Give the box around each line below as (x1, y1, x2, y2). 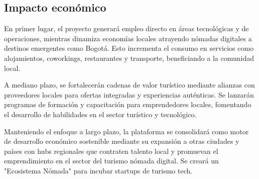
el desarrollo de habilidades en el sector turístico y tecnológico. (4, 109, 197, 119)
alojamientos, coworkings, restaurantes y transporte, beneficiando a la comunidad (4, 52, 254, 63)
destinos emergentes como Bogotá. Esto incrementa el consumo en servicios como (4, 43, 254, 53)
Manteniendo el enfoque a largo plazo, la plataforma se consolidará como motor (4, 126, 249, 136)
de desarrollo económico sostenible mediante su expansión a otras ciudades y (4, 136, 239, 146)
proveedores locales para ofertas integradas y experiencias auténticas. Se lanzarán (4, 89, 254, 100)
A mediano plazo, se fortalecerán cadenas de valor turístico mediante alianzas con (4, 79, 255, 90)
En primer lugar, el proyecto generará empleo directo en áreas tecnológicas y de (4, 23, 249, 34)
